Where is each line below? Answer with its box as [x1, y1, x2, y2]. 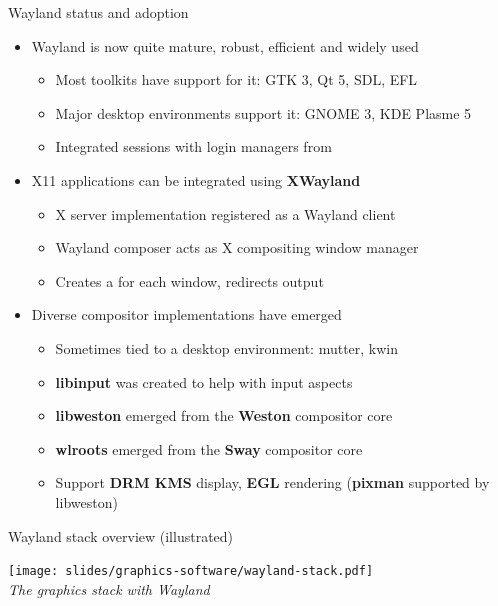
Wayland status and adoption [8, 2, 189, 22]
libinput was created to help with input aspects [55, 371, 353, 392]
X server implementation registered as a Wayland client [55, 203, 396, 224]
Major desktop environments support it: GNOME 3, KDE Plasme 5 [55, 102, 472, 123]
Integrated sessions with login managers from [55, 136, 332, 157]
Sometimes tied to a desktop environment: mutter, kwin [55, 337, 399, 358]
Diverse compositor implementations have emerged [31, 304, 342, 325]
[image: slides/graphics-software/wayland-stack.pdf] [8, 564, 374, 579]
